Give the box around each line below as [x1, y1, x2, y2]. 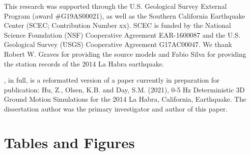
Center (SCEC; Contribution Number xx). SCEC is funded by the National [4, 20, 231, 30]
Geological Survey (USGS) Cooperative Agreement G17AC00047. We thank [4, 39, 232, 49]
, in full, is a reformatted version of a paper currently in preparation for [4, 75, 220, 85]
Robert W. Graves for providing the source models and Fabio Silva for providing [4, 48, 246, 59]
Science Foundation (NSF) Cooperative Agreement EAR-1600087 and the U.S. [4, 29, 241, 40]
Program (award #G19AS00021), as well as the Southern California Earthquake [4, 10, 245, 21]
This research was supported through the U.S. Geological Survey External [4, 1, 227, 11]
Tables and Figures [4, 132, 135, 152]
